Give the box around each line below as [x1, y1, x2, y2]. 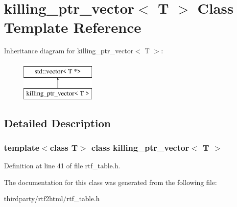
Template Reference [4, 17, 142, 37]
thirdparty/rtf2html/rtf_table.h [4, 193, 100, 204]
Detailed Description [4, 115, 111, 131]
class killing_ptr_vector [91, 141, 190, 153]
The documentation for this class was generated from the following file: [4, 177, 217, 187]
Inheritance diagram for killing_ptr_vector [4, 46, 134, 56]
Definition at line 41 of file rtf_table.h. [4, 161, 120, 171]
